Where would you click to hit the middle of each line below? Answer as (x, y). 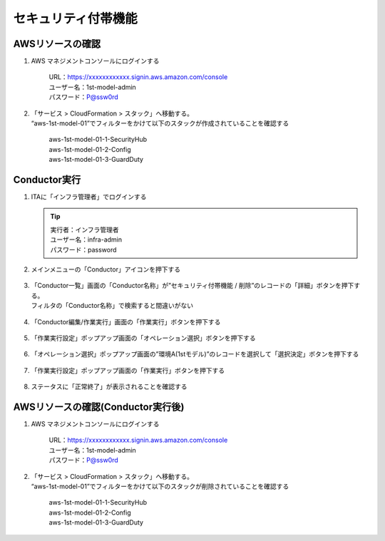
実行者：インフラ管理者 (84, 230)
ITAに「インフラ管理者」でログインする (89, 197)
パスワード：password (83, 249)
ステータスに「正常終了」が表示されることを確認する (109, 387)
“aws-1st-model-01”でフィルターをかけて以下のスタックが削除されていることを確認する (160, 486)
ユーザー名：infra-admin (86, 239)
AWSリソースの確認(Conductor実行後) (99, 407)
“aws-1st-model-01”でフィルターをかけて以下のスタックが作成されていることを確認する (160, 123)
